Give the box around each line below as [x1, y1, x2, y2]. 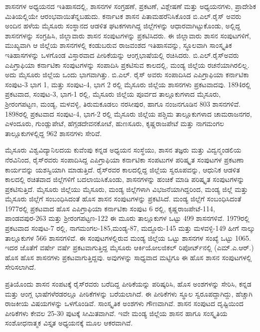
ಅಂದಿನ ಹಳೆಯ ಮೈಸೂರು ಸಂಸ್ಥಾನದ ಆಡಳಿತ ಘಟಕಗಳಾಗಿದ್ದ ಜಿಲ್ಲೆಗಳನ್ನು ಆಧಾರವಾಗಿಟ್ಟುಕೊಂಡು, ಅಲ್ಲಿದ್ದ [5, 20, 241, 31]
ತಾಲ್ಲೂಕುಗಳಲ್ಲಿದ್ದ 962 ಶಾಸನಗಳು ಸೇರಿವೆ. [5, 128, 102, 138]
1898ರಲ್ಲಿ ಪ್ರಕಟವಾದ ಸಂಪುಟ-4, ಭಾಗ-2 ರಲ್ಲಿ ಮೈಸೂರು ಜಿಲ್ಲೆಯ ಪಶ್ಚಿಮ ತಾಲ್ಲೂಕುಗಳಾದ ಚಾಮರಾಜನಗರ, [5, 108, 252, 119]
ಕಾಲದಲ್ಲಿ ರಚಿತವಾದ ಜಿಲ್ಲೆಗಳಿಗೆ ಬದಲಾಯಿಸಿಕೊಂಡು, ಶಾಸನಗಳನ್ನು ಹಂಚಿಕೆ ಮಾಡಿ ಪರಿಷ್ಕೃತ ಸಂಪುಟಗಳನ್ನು [5, 174, 245, 184]
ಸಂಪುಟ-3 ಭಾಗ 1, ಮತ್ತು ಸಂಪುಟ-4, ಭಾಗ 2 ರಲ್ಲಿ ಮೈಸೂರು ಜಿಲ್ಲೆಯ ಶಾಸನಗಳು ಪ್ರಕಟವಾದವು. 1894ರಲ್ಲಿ [5, 79, 251, 89]
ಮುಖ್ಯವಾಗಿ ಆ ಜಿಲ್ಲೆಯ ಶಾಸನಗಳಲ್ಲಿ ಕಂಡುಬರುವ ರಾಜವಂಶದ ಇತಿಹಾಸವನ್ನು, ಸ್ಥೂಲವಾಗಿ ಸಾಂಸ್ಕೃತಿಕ [5, 40, 232, 50]
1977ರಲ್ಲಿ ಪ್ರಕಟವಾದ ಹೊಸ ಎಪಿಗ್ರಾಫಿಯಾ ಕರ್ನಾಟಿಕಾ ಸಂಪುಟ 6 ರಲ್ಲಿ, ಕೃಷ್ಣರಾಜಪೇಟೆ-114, [5, 203, 215, 213]
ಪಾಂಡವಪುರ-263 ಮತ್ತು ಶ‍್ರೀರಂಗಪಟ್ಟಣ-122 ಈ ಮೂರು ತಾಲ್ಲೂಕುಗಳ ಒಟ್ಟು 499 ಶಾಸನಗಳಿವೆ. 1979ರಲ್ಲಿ [5, 213, 250, 223]
